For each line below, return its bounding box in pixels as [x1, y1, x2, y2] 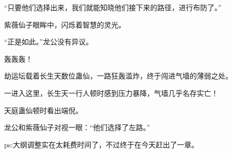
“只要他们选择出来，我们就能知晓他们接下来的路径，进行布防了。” [4, 2, 222, 12]
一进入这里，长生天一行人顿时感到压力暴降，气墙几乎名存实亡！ [4, 87, 218, 98]
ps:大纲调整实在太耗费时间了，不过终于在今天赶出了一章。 [4, 139, 199, 149]
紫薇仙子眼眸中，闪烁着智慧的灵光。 [4, 19, 125, 30]
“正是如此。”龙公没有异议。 [4, 36, 93, 47]
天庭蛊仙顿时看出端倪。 [4, 105, 83, 115]
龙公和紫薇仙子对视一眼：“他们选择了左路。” [4, 122, 150, 133]
